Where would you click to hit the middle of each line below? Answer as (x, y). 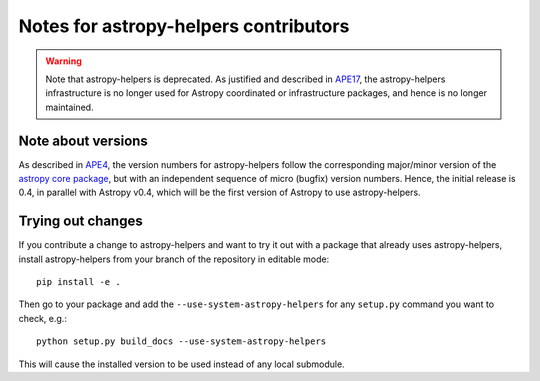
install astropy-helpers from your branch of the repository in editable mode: (174, 259)
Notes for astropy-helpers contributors (184, 26)
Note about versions (83, 140)
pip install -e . (78, 282)
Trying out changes (81, 221)
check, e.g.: (42, 318)
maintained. (69, 107)
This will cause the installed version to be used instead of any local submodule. (181, 364)
